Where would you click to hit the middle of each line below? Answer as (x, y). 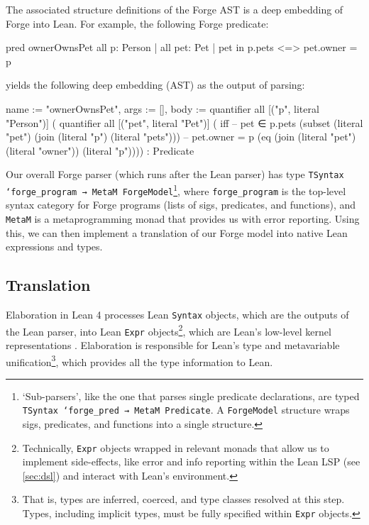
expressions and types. (54, 247)
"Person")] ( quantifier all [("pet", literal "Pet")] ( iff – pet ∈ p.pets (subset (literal (184, 122)
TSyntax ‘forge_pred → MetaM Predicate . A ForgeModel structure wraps (186, 410)
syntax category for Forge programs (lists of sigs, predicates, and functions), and (181, 205)
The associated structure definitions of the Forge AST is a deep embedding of (175, 9)
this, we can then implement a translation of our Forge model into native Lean (177, 232)
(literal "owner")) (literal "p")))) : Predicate (100, 150)
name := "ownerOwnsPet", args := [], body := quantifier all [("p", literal (163, 108)
